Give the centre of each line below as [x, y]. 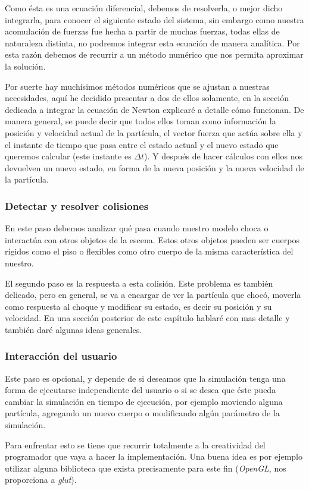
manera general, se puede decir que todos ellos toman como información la [141, 121]
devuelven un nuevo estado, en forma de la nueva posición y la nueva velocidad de [154, 167]
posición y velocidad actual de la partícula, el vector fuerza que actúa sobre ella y [154, 132]
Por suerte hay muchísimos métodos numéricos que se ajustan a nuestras [137, 86]
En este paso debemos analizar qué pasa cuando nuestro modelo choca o [137, 228]
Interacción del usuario [61, 356]
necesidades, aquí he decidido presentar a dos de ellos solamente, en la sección [147, 98]
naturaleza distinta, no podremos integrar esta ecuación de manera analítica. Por [152, 43]
